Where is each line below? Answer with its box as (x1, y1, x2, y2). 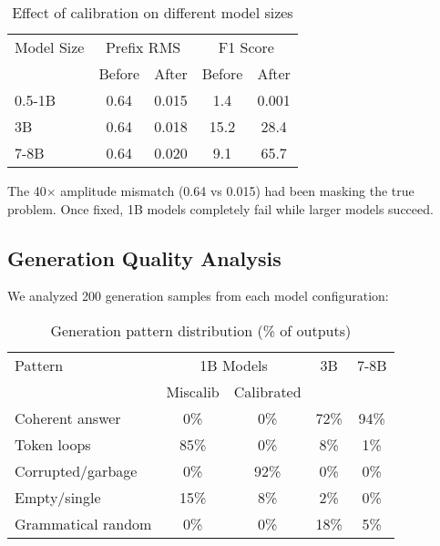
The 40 (7, 181, 46, 200)
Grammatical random (15, 512, 152, 534)
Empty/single (15, 486, 101, 508)
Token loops (15, 433, 91, 455)
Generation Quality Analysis (7, 243, 281, 272)
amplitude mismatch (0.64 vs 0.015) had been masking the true (60, 181, 414, 200)
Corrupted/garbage (15, 459, 138, 481)
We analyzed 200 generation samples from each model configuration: (7, 286, 389, 305)
